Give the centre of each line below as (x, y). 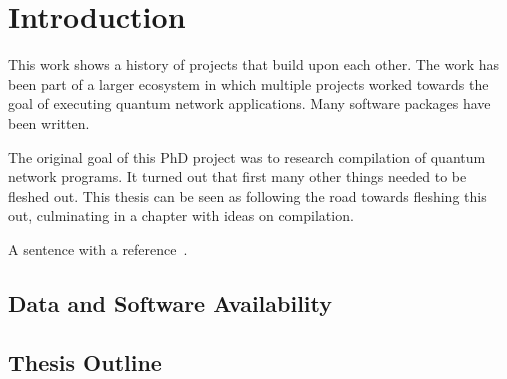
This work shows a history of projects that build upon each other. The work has (254, 64)
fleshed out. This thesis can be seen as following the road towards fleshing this (247, 195)
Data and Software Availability (170, 302)
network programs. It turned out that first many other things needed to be (237, 176)
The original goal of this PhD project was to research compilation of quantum (247, 156)
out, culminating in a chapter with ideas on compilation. (181, 215)
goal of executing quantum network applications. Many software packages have (249, 103)
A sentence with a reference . (98, 248)
